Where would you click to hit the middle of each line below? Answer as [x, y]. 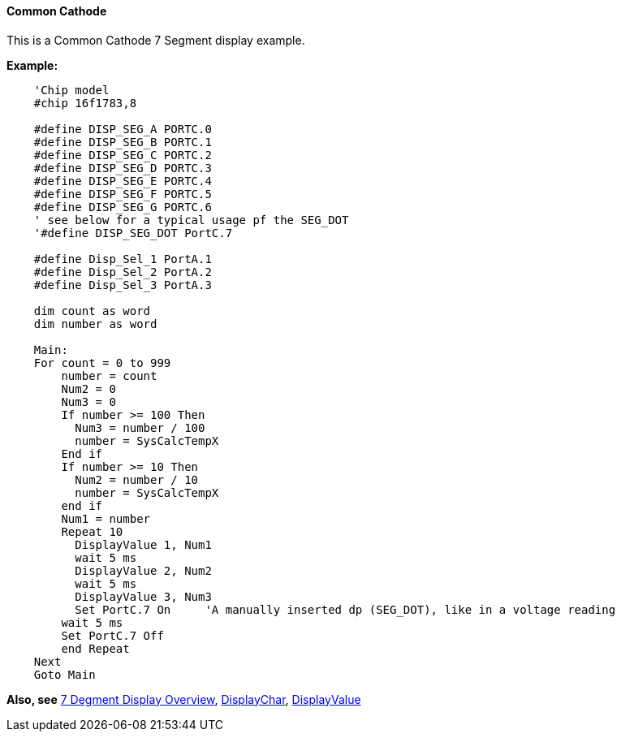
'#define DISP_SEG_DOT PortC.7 [133, 233]
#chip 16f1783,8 [85, 103]
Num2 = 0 [88, 388]
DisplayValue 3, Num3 [143, 596]
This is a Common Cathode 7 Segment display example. [156, 40]
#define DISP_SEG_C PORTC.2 [123, 155]
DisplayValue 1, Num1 [143, 544]
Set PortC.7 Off [112, 635]
